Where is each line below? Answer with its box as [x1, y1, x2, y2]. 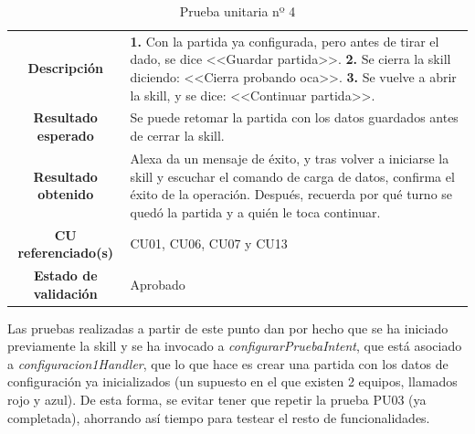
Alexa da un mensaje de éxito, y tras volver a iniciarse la [130, 148, 449, 167]
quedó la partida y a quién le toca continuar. [130, 202, 381, 221]
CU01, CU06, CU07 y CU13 [130, 234, 288, 253]
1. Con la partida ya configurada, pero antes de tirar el [130, 31, 439, 50]
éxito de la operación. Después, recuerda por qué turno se [130, 185, 453, 204]
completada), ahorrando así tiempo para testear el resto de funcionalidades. [7, 408, 430, 427]
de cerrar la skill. [130, 126, 225, 145]
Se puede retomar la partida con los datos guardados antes [130, 108, 459, 127]
